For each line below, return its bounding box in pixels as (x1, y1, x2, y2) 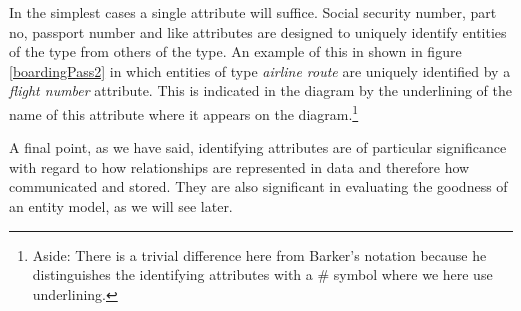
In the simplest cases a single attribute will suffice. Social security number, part (9, 2, 497, 22)
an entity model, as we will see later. (9, 196, 233, 216)
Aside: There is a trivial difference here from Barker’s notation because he (32, 244, 487, 265)
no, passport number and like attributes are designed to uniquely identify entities (9, 21, 507, 42)
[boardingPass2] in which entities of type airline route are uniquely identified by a (9, 60, 511, 81)
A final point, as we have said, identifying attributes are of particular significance (9, 137, 507, 158)
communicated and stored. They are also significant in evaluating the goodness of (9, 176, 508, 197)
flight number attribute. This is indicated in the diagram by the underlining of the (9, 80, 512, 101)
